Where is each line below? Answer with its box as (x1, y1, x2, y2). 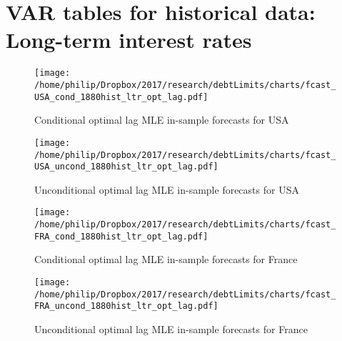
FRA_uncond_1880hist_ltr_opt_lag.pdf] (34, 301, 218, 312)
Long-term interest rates (6, 25, 252, 54)
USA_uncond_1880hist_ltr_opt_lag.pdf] (34, 162, 218, 172)
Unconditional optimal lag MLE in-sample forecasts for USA (34, 182, 299, 197)
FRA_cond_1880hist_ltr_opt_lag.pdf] (34, 231, 208, 242)
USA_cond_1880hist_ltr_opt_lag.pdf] (34, 92, 208, 102)
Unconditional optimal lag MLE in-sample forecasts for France (34, 321, 308, 336)
